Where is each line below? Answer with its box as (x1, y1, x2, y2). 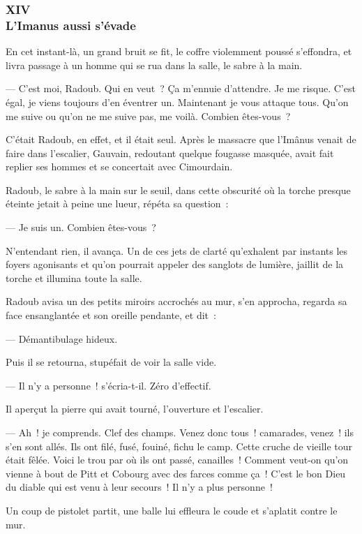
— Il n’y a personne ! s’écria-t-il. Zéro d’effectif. (6, 378, 211, 392)
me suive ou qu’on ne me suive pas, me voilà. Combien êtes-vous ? (6, 108, 291, 123)
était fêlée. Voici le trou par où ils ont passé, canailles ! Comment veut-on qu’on (6, 452, 349, 467)
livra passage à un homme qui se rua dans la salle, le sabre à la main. (6, 57, 303, 72)
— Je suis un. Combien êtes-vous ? (6, 220, 156, 235)
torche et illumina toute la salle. (6, 270, 142, 285)
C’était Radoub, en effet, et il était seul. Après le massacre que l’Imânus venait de (6, 132, 356, 147)
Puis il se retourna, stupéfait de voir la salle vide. (6, 355, 217, 369)
